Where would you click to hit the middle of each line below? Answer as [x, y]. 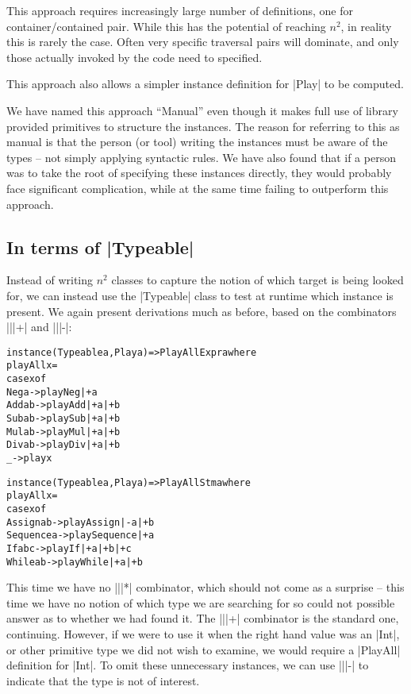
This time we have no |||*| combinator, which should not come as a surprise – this [205, 587]
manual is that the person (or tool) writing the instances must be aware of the [197, 142]
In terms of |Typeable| [100, 247]
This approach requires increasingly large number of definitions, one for [180, 10]
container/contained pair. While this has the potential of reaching [166, 26]
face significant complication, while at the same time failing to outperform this [198, 188]
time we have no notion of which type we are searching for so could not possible [201, 602]
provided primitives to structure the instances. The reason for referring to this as [203, 126]
